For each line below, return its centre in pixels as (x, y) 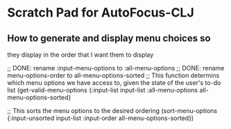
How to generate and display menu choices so (109, 38)
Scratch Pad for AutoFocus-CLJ (101, 13)
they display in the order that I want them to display (80, 54)
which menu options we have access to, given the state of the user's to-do (114, 83)
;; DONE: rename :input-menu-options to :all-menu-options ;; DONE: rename (116, 68)
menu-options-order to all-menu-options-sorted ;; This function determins (113, 75)
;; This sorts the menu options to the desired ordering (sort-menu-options (112, 111)
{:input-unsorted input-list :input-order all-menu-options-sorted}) (101, 118)
